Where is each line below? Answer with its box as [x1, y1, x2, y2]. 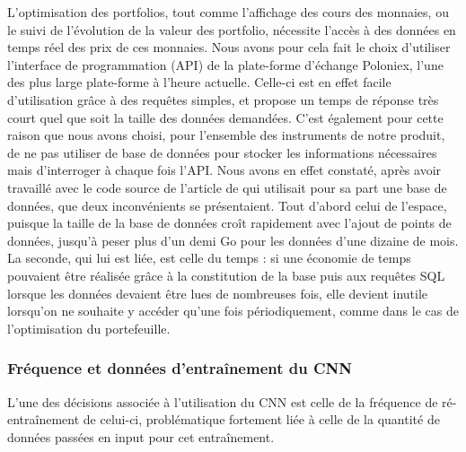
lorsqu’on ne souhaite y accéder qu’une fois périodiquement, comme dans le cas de [7, 301, 459, 320]
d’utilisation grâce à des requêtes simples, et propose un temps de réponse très [7, 90, 439, 109]
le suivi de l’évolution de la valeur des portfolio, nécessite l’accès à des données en [7, 20, 456, 39]
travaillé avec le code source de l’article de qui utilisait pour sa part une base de [7, 178, 447, 196]
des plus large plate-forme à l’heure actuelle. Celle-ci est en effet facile [7, 73, 391, 91]
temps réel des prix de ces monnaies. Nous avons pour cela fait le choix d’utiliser [7, 38, 451, 56]
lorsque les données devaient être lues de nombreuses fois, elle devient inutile [7, 283, 428, 302]
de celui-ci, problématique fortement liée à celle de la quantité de [83, 410, 440, 429]
